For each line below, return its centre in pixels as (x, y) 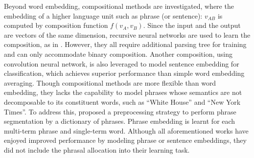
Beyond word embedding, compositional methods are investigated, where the (119, 6)
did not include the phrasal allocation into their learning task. (97, 149)
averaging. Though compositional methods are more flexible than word (110, 82)
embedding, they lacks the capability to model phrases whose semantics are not (123, 92)
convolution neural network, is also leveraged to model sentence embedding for (122, 63)
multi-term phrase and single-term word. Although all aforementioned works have (126, 130)
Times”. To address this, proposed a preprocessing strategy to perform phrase (120, 111)
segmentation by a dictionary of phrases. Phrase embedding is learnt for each (120, 121)
